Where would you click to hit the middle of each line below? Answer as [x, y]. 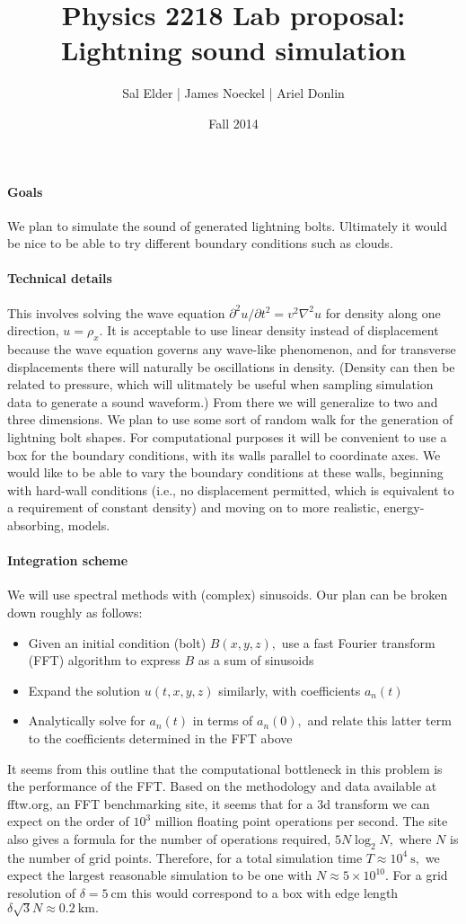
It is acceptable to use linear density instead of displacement [273, 330]
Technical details [60, 278]
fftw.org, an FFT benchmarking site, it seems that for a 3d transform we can [219, 803]
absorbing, [36, 525]
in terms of [223, 720]
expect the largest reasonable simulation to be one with [160, 875]
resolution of [41, 892]
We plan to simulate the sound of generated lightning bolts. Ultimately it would [227, 225]
